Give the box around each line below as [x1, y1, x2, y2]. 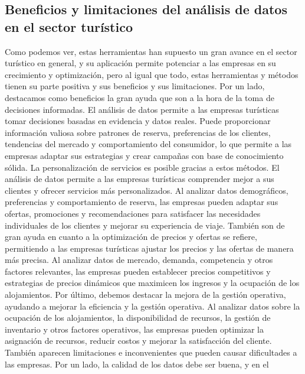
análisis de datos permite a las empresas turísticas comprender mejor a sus [5, 173, 274, 185]
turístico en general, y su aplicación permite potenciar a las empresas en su [5, 57, 276, 69]
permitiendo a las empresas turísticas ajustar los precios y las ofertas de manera [5, 242, 294, 254]
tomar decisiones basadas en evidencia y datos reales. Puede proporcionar [5, 115, 271, 127]
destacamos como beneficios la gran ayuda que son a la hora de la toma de [5, 91, 274, 103]
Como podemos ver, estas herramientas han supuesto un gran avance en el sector [5, 45, 297, 57]
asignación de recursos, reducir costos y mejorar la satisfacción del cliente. [5, 334, 272, 347]
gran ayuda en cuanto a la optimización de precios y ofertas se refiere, [5, 230, 257, 243]
